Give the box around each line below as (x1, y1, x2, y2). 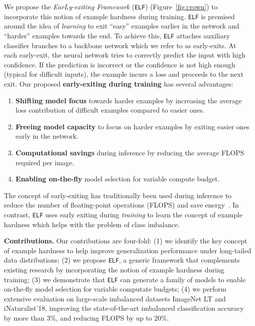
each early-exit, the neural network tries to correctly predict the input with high (4, 50, 246, 60)
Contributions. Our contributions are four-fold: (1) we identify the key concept (4, 236, 248, 246)
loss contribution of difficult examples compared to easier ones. (15, 105, 205, 115)
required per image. (15, 157, 74, 167)
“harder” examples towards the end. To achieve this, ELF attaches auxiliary (4, 30, 230, 40)
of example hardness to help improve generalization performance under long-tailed (4, 245, 252, 255)
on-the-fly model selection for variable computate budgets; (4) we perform (4, 284, 227, 294)
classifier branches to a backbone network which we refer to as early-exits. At (4, 40, 236, 50)
